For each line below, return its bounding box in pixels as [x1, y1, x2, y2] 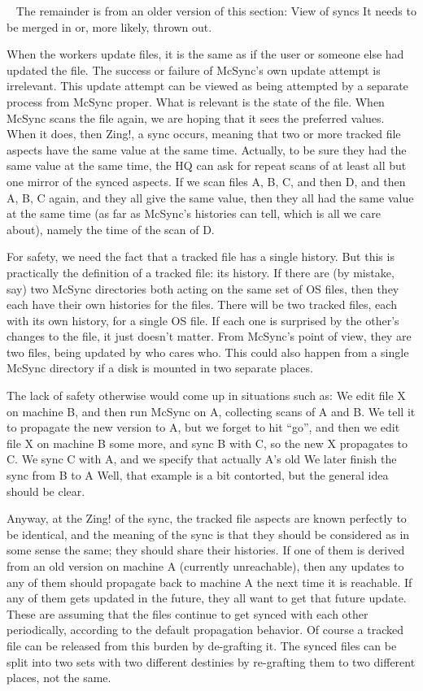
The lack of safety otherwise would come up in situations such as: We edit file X [7, 387, 406, 404]
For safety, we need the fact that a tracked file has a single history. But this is [7, 248, 395, 265]
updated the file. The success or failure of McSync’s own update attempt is [7, 61, 381, 78]
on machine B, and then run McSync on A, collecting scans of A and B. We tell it [7, 402, 416, 419]
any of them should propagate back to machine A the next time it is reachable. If [7, 573, 412, 590]
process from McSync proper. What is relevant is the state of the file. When [7, 93, 385, 110]
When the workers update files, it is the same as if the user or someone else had [7, 46, 404, 63]
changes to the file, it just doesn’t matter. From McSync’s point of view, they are [7, 328, 412, 345]
